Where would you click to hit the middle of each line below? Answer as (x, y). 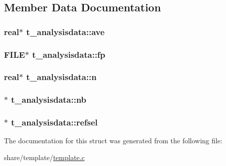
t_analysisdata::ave (65, 31)
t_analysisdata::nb (49, 100)
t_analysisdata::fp (69, 54)
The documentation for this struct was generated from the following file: (113, 141)
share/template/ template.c (44, 157)
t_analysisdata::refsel (54, 122)
